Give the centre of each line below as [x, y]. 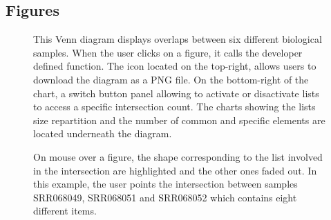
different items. [65, 211]
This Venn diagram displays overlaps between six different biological [178, 39]
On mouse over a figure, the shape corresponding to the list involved [178, 156]
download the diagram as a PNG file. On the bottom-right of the [171, 79]
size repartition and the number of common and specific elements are [179, 120]
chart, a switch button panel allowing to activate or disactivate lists [176, 93]
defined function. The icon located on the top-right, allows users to [175, 66]
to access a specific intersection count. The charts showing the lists [174, 107]
